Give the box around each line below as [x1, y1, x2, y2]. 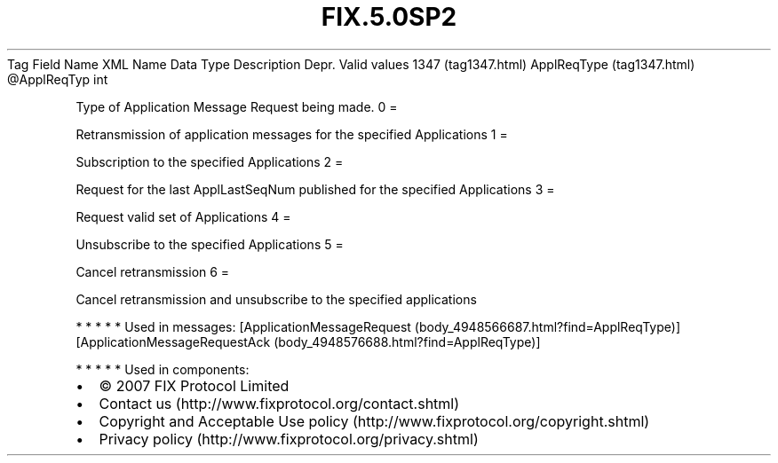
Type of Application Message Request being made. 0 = [75, 98, 398, 114]
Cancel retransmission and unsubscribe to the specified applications [75, 291, 477, 307]
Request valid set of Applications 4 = [75, 208, 291, 224]
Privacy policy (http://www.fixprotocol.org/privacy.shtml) [99, 429, 479, 448]
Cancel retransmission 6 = [75, 263, 230, 279]
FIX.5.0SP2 [321, 2, 457, 32]
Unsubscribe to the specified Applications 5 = [75, 236, 344, 252]
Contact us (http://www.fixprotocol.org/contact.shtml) [99, 394, 460, 412]
